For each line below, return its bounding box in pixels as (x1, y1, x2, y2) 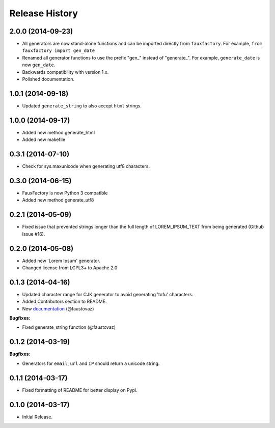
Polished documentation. (22, 76, 75, 82)
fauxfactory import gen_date (22, 48, 95, 53)
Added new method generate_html (22, 129, 95, 135)
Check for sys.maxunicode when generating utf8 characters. (22, 163, 150, 169)
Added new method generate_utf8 (22, 197, 94, 203)
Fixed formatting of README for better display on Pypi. (22, 387, 137, 393)
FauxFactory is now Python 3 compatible (22, 190, 108, 196)
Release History (9, 8, 78, 19)
